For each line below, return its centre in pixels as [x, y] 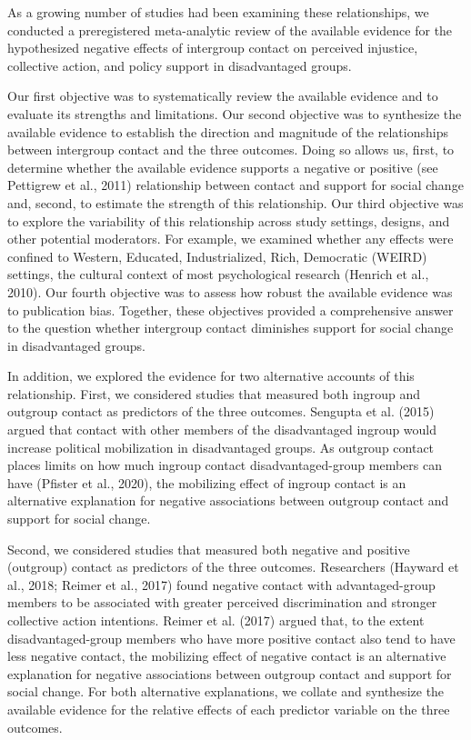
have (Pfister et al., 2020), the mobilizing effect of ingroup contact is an [207, 482]
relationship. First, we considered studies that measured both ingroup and [214, 393]
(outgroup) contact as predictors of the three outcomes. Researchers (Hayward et [233, 567]
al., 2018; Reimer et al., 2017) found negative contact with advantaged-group [221, 584]
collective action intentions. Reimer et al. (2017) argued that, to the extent [216, 620]
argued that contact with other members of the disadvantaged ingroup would [222, 430]
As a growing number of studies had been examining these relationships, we [218, 12]
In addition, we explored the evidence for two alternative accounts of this [211, 376]
